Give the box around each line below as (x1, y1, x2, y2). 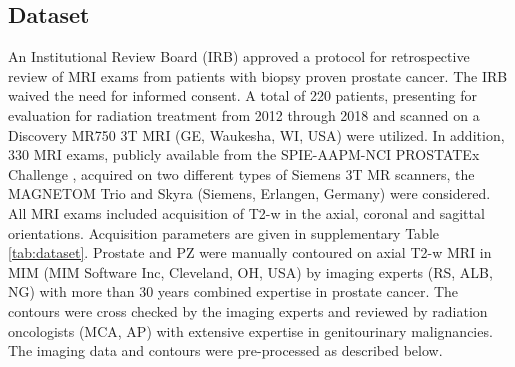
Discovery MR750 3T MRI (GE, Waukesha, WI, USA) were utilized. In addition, (8, 124, 505, 145)
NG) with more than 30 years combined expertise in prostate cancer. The (8, 281, 459, 302)
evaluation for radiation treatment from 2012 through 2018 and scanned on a (8, 104, 480, 125)
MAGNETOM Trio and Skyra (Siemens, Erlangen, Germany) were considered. (8, 183, 491, 204)
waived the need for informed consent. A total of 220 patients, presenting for (8, 85, 477, 106)
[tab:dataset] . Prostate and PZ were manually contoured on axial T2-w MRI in (8, 242, 492, 263)
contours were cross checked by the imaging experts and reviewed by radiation (8, 300, 488, 321)
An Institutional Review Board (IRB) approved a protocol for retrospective (8, 46, 470, 67)
